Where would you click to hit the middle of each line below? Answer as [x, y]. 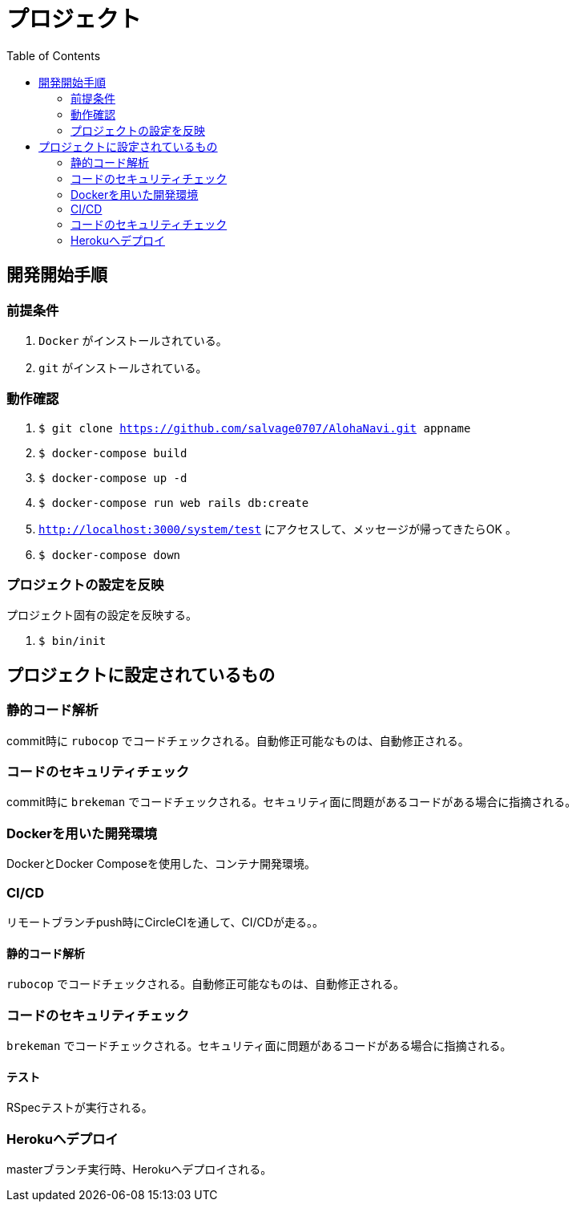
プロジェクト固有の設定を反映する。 [102, 615]
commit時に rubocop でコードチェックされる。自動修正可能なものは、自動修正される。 [238, 740]
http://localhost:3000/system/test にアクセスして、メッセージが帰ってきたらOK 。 [278, 529]
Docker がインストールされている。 [133, 340]
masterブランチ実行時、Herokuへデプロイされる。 [139, 1169]
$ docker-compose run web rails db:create [174, 503]
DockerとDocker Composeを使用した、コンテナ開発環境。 [161, 864]
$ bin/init [73, 641]
